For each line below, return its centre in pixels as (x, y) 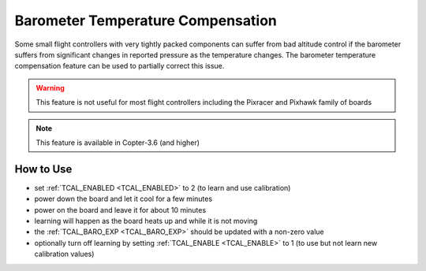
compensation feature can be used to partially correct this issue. (120, 66)
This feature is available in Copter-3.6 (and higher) (118, 143)
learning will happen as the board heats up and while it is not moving (146, 221)
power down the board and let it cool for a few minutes (123, 199)
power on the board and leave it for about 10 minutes (120, 210)
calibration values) (64, 254)
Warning (50, 87)
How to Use (43, 169)
